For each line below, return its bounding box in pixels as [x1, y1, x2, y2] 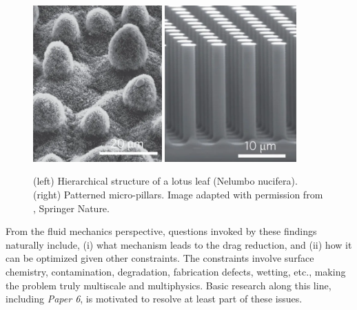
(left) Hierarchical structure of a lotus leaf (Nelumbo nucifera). [33, 174, 298, 188]
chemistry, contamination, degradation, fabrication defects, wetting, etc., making [6, 264, 346, 278]
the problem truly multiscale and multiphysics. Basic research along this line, [6, 278, 331, 292]
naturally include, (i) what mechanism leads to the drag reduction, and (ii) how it [6, 237, 352, 251]
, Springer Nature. [33, 200, 110, 215]
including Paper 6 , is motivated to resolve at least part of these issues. [6, 291, 303, 306]
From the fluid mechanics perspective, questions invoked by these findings [6, 224, 317, 238]
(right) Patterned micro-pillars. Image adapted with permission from [33, 187, 323, 201]
